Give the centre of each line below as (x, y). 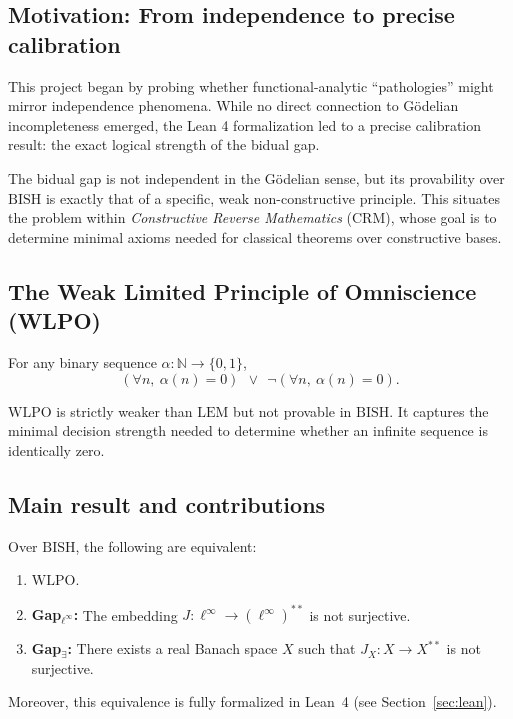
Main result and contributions (167, 503)
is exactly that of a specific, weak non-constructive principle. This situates (272, 197)
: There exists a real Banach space (172, 648)
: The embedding (125, 614)
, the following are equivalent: (166, 545)
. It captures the (439, 410)
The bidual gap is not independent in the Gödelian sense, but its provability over (256, 177)
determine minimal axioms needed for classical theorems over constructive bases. (255, 236)
